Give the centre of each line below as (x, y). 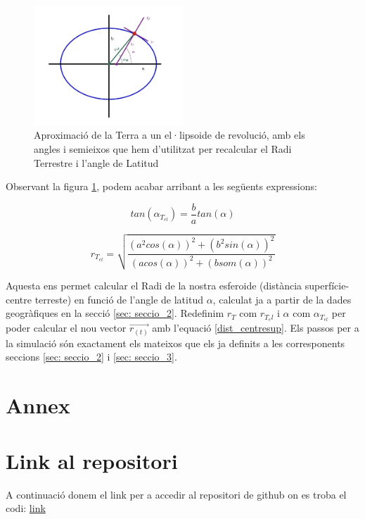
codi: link (26, 508)
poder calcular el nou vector (66, 328)
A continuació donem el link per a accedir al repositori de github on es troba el (176, 494)
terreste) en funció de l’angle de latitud (119, 299)
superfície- (327, 286)
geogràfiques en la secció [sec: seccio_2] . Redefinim (115, 313)
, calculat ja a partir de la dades (282, 299)
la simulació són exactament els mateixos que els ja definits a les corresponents (175, 343)
